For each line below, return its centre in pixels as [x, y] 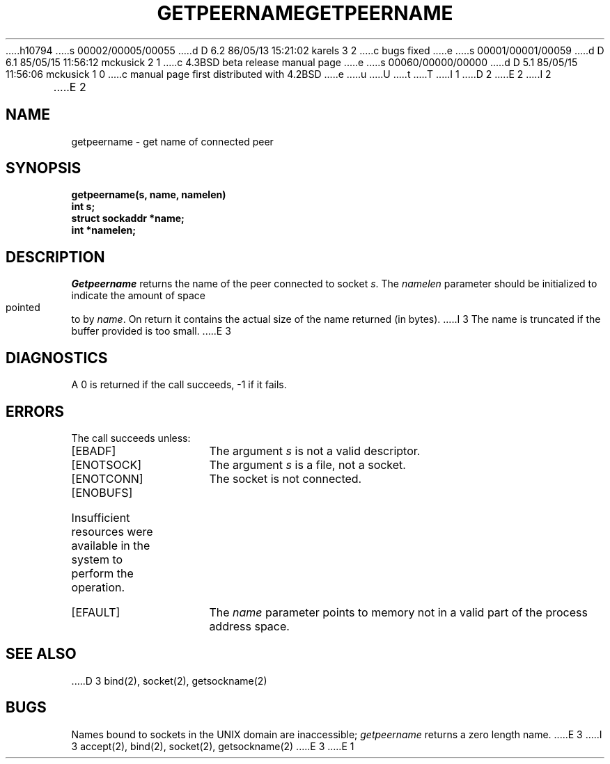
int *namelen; [103, 230]
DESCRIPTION [55, 257]
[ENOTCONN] [107, 478]
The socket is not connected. [286, 478]
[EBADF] [94, 451]
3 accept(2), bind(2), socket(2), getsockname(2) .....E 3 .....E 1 [213, 746]
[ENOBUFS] [102, 492]
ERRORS [35, 411]
